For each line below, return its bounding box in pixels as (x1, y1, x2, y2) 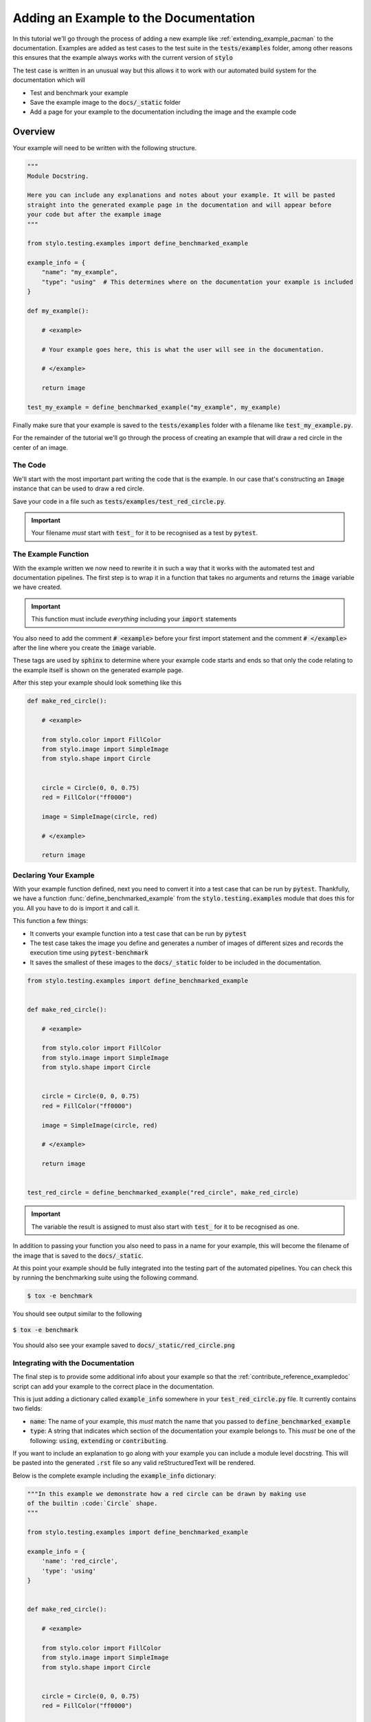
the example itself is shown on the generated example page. (12, 665, 183, 674)
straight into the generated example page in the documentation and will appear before (27, 200, 332, 209)
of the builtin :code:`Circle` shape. (27, 1500, 158, 1508)
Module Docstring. (27, 172, 89, 180)
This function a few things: (12, 917, 89, 925)
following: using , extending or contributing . (30, 1436, 168, 1444)
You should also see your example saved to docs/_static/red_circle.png (12, 1341, 235, 1349)
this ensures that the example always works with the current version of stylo (12, 54, 234, 62)
